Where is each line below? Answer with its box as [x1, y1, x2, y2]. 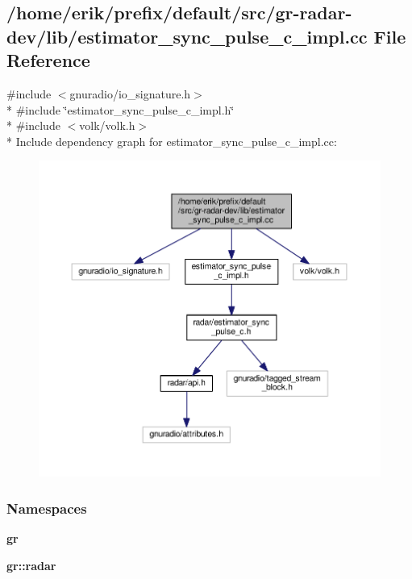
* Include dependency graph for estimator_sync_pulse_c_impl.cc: [6, 132, 337, 149]
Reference [6, 48, 90, 73]
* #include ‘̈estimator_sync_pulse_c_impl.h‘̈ [6, 101, 235, 118]
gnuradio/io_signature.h [69, 85, 191, 102]
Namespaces [6, 498, 87, 518]
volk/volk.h [79, 117, 135, 134]
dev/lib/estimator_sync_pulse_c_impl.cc [6, 23, 368, 48]
